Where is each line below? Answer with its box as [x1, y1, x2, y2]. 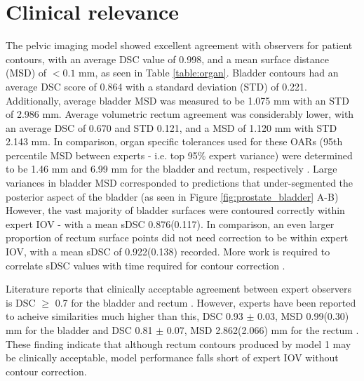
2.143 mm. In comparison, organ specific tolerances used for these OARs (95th [6, 134, 343, 149]
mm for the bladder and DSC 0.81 [6, 323, 153, 337]
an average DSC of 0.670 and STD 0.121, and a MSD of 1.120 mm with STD [6, 120, 337, 135]
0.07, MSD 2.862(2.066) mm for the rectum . [166, 323, 359, 337]
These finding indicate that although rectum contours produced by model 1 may [6, 336, 351, 351]
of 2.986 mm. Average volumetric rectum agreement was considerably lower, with [6, 107, 354, 121]
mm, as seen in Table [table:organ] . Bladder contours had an [79, 65, 339, 80]
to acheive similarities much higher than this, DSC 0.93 [6, 309, 243, 323]
